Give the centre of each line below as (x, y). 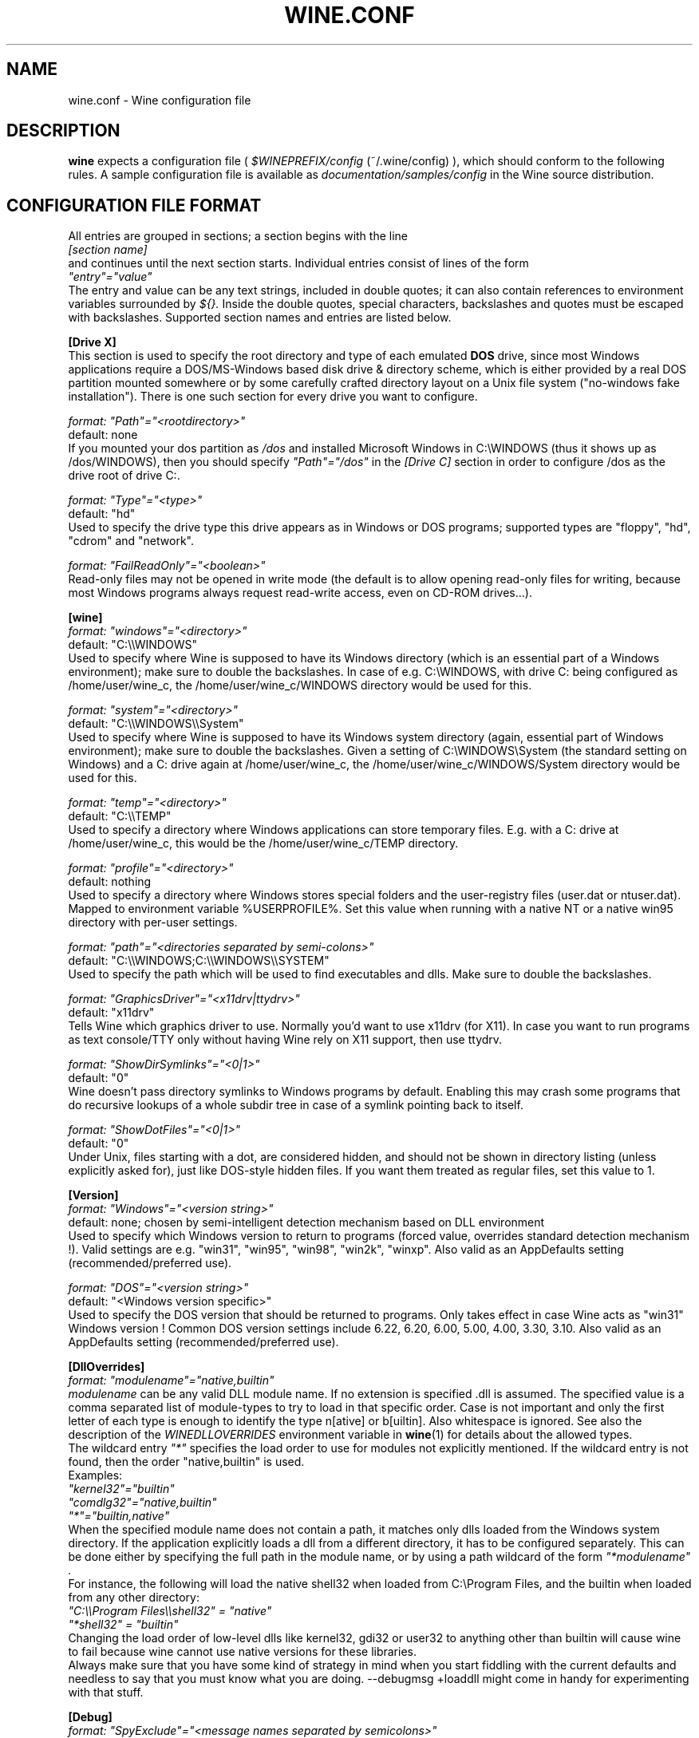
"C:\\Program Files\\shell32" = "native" (170, 1611)
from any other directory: (134, 1598)
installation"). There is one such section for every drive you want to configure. (273, 397)
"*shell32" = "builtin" (123, 1625)
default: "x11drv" (111, 1013)
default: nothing (110, 882)
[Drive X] (92, 342)
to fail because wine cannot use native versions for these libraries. (242, 1652)
